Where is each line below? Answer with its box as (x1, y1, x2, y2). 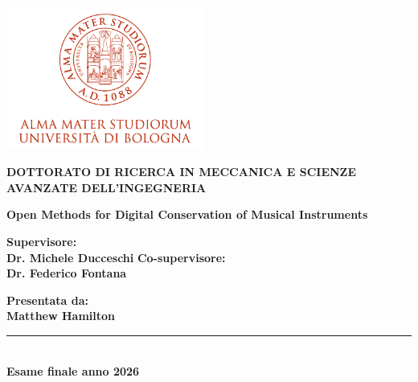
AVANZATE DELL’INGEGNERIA (6, 179, 207, 195)
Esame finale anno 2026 (6, 362, 140, 379)
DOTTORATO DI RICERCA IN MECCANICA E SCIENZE (6, 163, 356, 180)
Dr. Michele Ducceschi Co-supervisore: (6, 249, 226, 265)
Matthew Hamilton (6, 307, 115, 324)
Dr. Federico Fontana (6, 265, 127, 281)
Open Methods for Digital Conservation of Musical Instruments (6, 206, 368, 223)
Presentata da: (6, 291, 89, 308)
